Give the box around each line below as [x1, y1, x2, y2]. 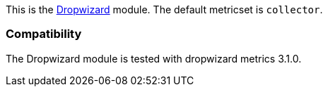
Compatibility [6, 27, 82, 41]
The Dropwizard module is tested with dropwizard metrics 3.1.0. [6, 52, 302, 65]
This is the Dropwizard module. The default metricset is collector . [6, 4, 323, 15]
